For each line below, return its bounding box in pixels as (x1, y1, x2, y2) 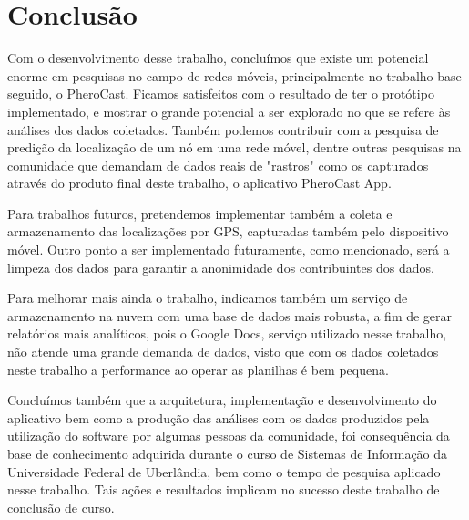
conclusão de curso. (7, 497, 115, 516)
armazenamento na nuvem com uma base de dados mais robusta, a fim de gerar (7, 306, 453, 325)
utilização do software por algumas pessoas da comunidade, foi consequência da (7, 426, 450, 445)
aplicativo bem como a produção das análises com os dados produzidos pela (7, 408, 430, 427)
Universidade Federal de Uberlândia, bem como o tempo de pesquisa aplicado (7, 462, 441, 481)
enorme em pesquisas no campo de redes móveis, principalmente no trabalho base (7, 66, 462, 85)
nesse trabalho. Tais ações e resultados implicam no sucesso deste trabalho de (7, 480, 440, 499)
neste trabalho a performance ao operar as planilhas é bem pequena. (7, 359, 389, 379)
